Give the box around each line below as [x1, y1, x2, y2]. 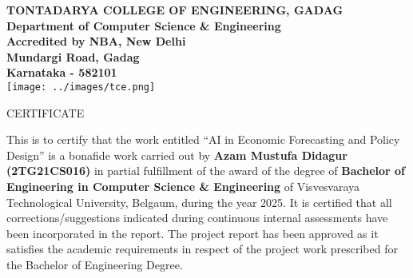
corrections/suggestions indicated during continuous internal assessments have [6, 209, 388, 226]
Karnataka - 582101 [6, 64, 117, 81]
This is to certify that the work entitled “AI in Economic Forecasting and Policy [6, 131, 400, 148]
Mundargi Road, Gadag [6, 48, 140, 65]
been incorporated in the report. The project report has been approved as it [6, 224, 379, 241]
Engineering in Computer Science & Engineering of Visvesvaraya [6, 178, 360, 194]
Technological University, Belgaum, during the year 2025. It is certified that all [6, 193, 392, 210]
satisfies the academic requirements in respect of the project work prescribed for [6, 240, 398, 257]
